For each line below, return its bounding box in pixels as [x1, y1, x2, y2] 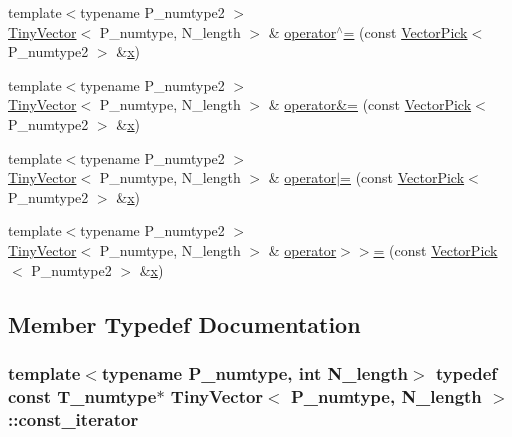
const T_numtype [8, 383, 157, 408]
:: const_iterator [8, 406, 139, 431]
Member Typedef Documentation [8, 308, 361, 339]
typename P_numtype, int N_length [101, 360, 408, 385]
